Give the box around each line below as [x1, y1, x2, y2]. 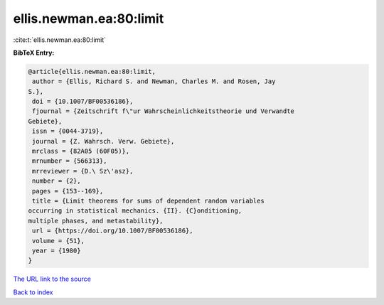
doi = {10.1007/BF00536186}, [32, 97, 134, 106]
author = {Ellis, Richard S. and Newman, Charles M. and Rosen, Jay [32, 77, 276, 85]
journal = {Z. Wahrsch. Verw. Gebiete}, [32, 137, 175, 145]
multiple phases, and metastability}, [28, 217, 164, 225]
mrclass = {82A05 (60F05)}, [32, 147, 130, 156]
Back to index [13, 288, 53, 296]
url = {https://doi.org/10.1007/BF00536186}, [32, 227, 193, 235]
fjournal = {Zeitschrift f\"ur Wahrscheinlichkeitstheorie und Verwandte [32, 107, 295, 115]
